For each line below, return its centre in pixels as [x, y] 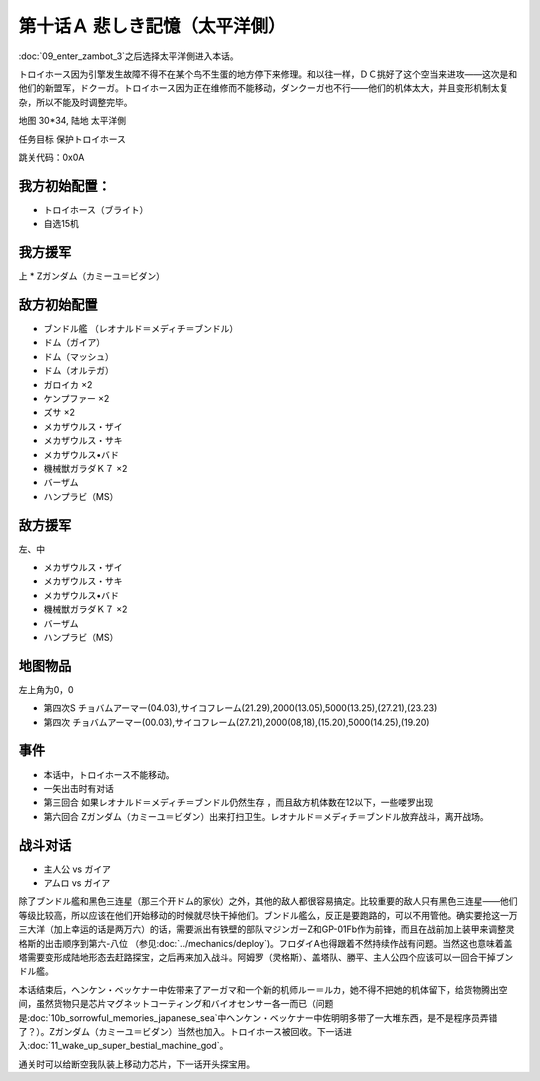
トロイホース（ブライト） [96, 209]
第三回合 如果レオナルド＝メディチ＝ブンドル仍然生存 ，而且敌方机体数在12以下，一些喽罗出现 [238, 802]
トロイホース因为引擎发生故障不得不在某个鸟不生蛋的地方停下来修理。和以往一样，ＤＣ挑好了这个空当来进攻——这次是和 [268, 74]
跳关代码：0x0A [51, 157]
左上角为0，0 [46, 689]
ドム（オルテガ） [78, 371]
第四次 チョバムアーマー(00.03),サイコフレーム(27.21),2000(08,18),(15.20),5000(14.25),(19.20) [236, 722]
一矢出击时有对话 [78, 788]
